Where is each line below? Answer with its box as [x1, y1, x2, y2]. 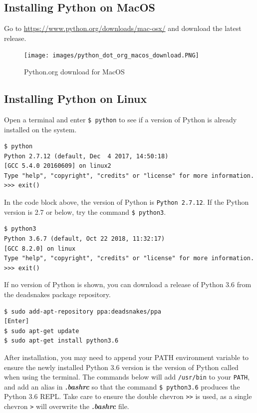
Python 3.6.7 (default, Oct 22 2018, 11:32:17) [4, 235, 165, 242]
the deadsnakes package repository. [4, 289, 111, 299]
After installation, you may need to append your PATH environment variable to [4, 352, 249, 362]
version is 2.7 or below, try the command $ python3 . [4, 206, 166, 217]
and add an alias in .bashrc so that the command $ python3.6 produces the [4, 381, 240, 392]
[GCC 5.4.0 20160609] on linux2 [4, 162, 111, 170]
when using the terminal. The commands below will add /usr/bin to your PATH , [4, 372, 250, 382]
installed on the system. [4, 124, 77, 134]
